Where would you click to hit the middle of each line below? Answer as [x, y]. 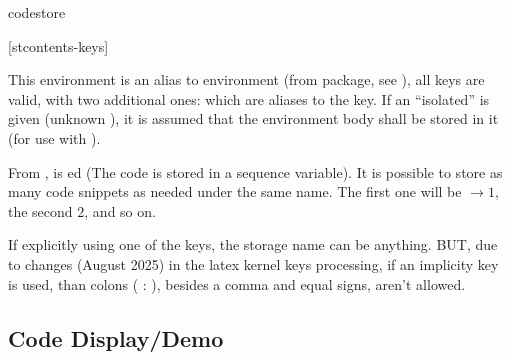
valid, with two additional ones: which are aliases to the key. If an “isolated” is [249, 98]
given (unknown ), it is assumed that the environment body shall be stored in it [253, 118]
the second [40, 210]
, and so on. [120, 210]
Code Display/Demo [116, 337]
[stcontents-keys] [58, 45]
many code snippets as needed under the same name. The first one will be [235, 191]
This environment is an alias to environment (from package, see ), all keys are [246, 79]
